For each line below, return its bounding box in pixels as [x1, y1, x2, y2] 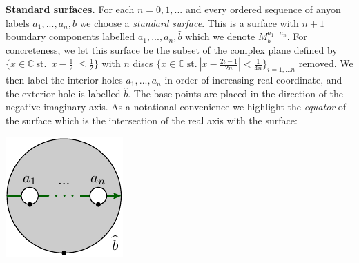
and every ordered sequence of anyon [185, 2, 341, 16]
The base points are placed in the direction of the [133, 86, 344, 100]
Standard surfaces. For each [6, 2, 135, 16]
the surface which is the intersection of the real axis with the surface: [6, 113, 298, 127]
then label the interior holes [6, 72, 123, 87]
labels [6, 15, 30, 30]
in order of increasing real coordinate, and [164, 72, 342, 87]
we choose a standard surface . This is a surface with [79, 15, 299, 30]
